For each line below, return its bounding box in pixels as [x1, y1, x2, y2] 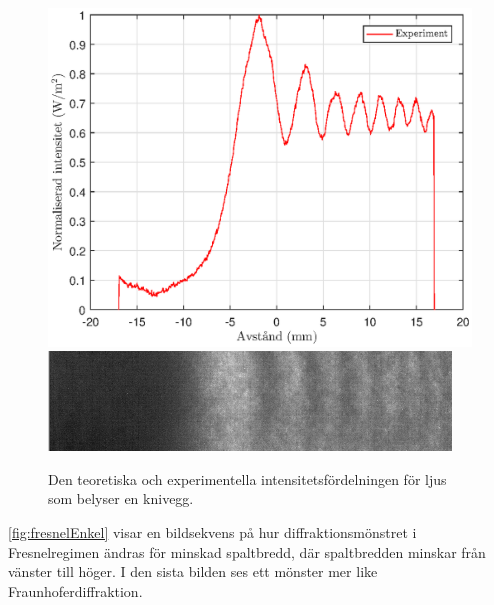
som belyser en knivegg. [48, 488, 194, 509]
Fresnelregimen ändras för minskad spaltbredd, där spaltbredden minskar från [8, 541, 486, 562]
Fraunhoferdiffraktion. [8, 580, 143, 601]
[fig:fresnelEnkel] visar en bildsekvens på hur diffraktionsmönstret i [8, 522, 417, 543]
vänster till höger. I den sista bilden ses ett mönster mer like [8, 561, 378, 582]
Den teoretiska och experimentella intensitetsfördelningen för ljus [48, 468, 447, 489]
